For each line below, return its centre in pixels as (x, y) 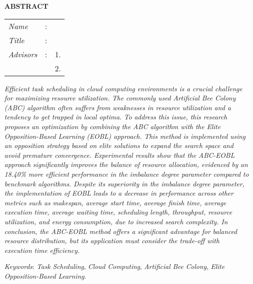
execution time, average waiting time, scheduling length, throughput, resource (118, 212)
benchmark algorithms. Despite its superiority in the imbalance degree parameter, (125, 183)
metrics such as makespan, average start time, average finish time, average (115, 202)
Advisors (23, 54)
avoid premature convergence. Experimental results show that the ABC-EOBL (119, 155)
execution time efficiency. (42, 250)
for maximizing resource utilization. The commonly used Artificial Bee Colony (120, 98)
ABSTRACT (26, 6)
